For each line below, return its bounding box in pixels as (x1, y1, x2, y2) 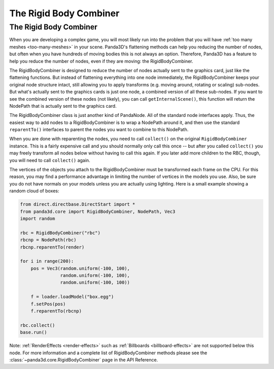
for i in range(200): (20, 258, 74, 264)
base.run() (20, 329, 47, 335)
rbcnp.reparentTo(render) (20, 244, 85, 250)
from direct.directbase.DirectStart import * (20, 201, 135, 207)
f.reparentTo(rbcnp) (30, 308, 82, 314)
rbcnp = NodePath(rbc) (20, 237, 77, 243)
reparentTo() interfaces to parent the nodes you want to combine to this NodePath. (9, 127, 189, 133)
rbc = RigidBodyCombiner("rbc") (20, 230, 101, 236)
